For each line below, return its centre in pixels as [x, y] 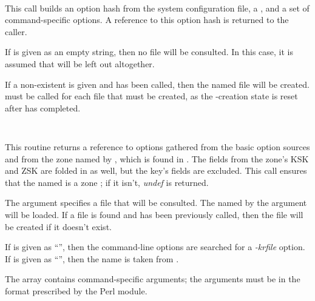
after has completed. [43, 107]
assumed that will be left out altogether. [80, 64]
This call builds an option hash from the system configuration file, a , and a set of [157, 8]
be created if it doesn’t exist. [58, 226]
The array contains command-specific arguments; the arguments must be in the [153, 279]
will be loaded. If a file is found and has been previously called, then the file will [154, 215]
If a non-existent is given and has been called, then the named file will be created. [157, 84]
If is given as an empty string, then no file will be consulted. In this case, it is [149, 52]
